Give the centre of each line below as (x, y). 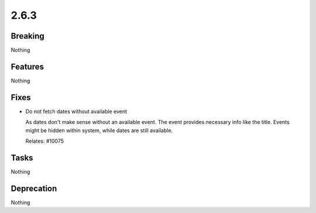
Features (27, 66)
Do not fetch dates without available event (76, 111)
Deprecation (34, 188)
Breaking (28, 36)
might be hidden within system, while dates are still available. (99, 130)
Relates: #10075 (45, 141)
